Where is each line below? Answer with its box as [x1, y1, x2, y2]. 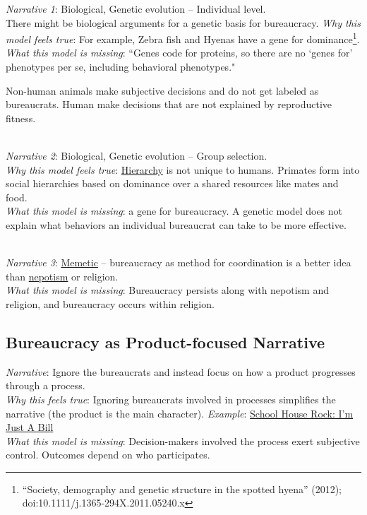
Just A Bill [6, 420, 54, 434]
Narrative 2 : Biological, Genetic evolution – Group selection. [6, 148, 267, 162]
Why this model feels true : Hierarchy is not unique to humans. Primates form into [6, 162, 360, 177]
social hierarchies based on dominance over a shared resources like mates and [6, 176, 339, 191]
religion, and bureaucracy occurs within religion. [6, 296, 215, 311]
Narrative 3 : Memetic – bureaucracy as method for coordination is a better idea [6, 255, 351, 270]
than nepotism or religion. [6, 268, 119, 283]
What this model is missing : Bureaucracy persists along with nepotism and [6, 283, 330, 297]
